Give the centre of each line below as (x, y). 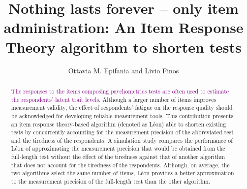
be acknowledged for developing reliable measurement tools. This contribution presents (122, 115)
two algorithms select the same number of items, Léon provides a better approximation (123, 173)
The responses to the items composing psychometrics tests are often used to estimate (120, 91)
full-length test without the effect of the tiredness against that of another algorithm (118, 157)
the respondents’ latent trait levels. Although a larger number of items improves (114, 99)
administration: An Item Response (123, 27)
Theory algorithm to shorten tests (123, 47)
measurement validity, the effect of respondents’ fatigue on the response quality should (122, 108)
